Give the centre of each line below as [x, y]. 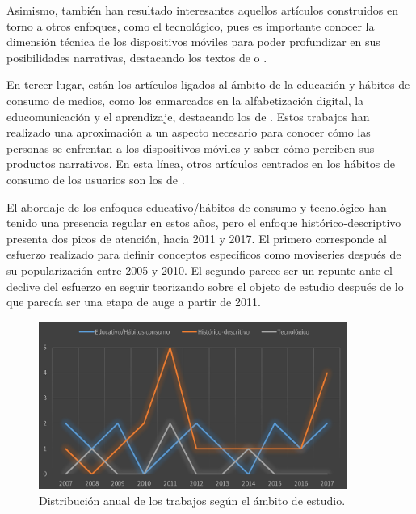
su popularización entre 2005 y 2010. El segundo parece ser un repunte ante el [200, 270]
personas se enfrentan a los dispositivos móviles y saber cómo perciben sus [191, 147]
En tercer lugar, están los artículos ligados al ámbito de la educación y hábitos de [208, 84]
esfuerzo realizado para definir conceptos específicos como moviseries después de [204, 254]
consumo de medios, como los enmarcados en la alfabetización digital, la [185, 100]
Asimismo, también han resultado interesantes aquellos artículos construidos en [202, 10]
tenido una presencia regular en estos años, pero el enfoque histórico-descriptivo [204, 223]
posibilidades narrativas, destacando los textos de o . [137, 57]
